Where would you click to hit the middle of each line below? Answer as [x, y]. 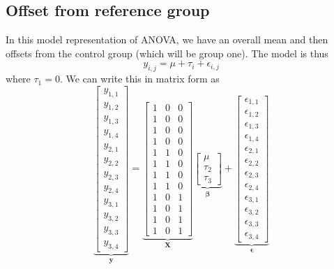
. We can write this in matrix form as [139, 79]
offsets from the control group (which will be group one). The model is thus [167, 53]
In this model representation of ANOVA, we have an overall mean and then [167, 39]
